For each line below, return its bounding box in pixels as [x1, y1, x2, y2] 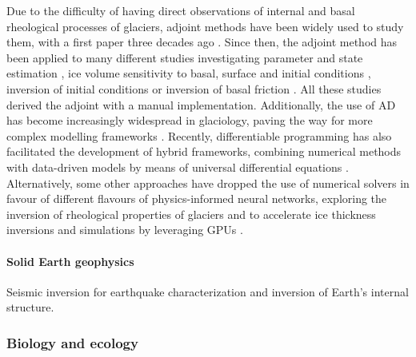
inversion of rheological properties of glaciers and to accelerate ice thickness [6, 205, 376, 222]
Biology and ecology [6, 332, 138, 352]
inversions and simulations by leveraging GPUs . [6, 221, 243, 238]
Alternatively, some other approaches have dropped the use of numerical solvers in [6, 174, 410, 191]
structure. [6, 299, 54, 315]
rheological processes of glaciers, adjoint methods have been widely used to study [6, 18, 404, 34]
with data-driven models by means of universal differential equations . [6, 158, 349, 175]
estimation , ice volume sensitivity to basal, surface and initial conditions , [6, 65, 371, 81]
